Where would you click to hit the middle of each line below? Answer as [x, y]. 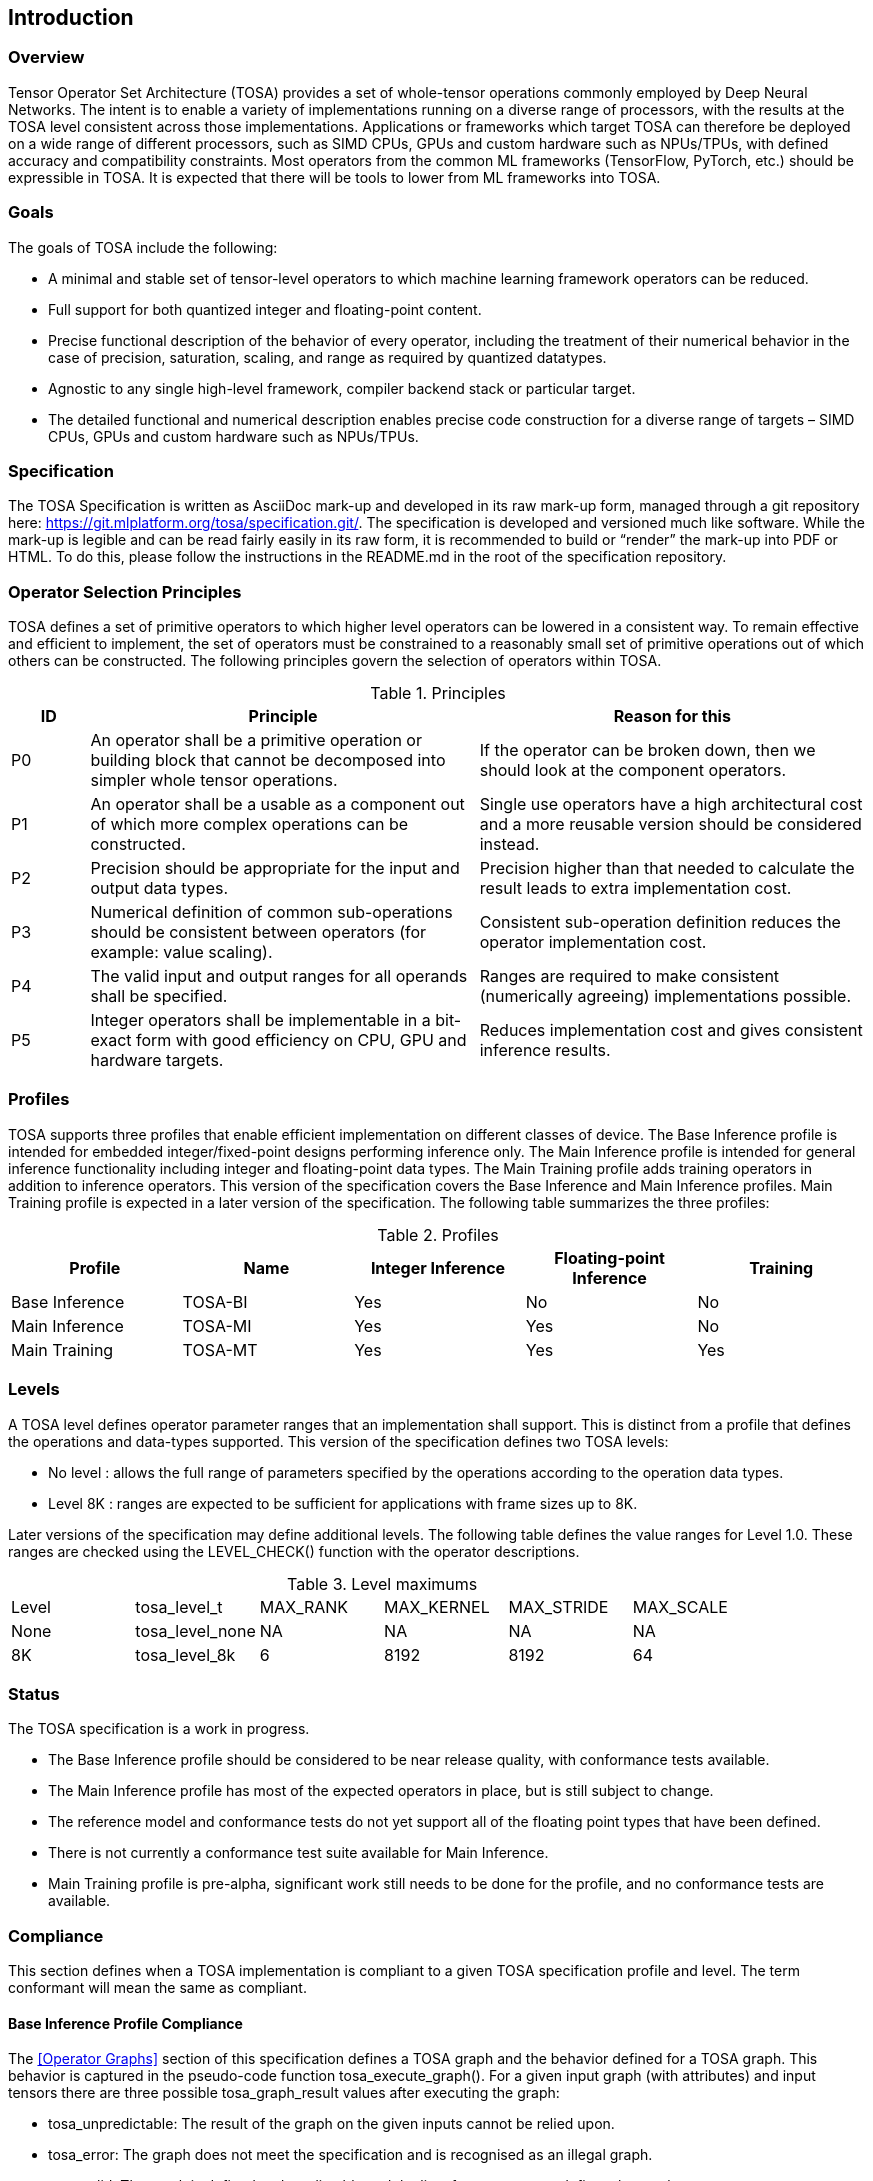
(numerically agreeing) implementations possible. [665, 996]
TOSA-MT [220, 1349]
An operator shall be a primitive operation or [256, 740]
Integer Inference [438, 1267]
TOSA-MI [217, 1325]
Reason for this [672, 716]
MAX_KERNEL [437, 1606]
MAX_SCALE [680, 1606]
